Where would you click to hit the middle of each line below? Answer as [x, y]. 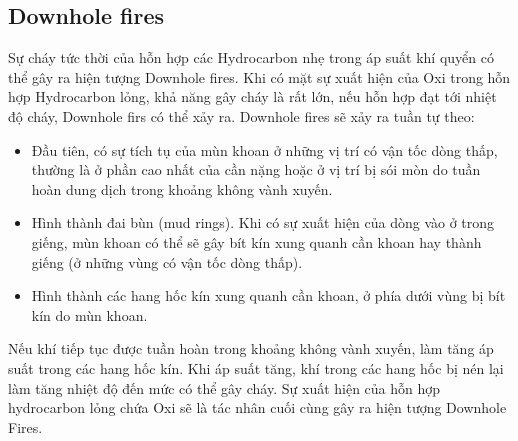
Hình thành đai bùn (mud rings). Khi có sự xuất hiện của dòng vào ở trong [263, 222]
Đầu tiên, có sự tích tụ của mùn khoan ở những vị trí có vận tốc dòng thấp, [264, 149]
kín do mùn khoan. [89, 314]
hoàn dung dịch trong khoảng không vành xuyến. [182, 188]
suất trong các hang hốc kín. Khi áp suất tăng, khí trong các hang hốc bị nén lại [256, 367]
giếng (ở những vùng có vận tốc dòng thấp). [167, 261]
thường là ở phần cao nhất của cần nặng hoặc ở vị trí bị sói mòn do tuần [256, 169]
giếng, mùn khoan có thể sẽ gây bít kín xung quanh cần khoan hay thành [256, 241]
